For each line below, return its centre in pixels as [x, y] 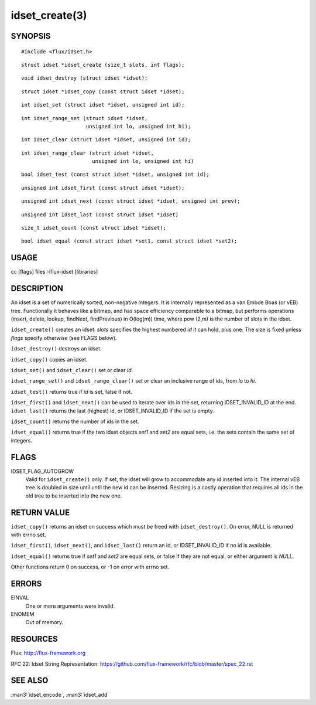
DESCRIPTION [37, 289]
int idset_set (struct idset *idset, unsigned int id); [103, 105]
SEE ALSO [30, 681]
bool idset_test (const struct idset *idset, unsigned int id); [116, 175]
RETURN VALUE [40, 512]
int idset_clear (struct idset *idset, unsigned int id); [106, 140]
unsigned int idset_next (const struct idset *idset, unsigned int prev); [131, 201]
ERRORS [26, 584]
